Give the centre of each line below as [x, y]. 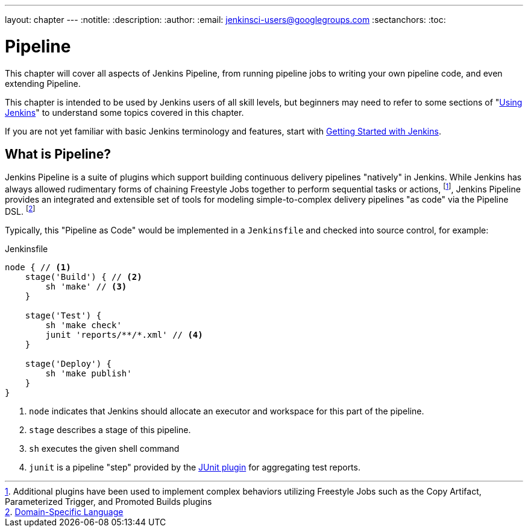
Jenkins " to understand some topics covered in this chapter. [124, 112]
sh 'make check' [83, 325]
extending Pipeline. [43, 83]
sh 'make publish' [89, 373]
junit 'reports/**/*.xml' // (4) [124, 334]
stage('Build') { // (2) [83, 277]
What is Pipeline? [58, 154]
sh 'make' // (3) [86, 286]
